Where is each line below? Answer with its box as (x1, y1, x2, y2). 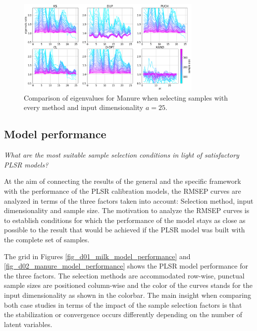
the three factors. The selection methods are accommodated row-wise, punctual (4, 270, 245, 280)
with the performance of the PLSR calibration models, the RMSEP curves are (4, 185, 241, 196)
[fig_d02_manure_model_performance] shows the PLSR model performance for (4, 261, 248, 271)
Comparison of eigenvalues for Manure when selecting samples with (24, 92, 228, 103)
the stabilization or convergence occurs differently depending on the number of (4, 309, 243, 320)
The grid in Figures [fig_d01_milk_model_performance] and (4, 251, 191, 261)
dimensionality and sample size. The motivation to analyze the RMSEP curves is (4, 205, 250, 216)
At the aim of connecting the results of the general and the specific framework (4, 176, 241, 186)
